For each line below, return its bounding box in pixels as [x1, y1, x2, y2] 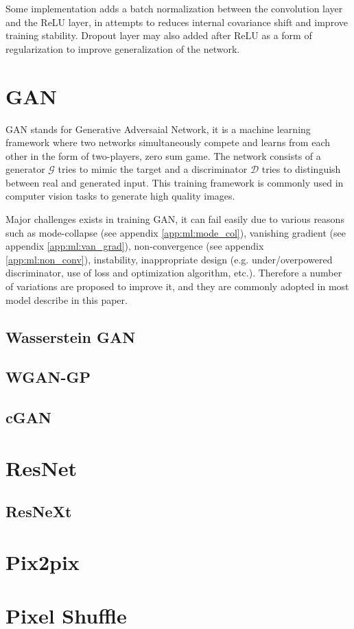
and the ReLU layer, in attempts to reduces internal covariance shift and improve [5, 14, 348, 29]
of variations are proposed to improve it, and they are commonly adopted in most [5, 279, 349, 294]
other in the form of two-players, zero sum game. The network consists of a [5, 148, 321, 163]
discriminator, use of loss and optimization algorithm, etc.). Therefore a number [5, 265, 342, 280]
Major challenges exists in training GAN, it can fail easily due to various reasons [5, 212, 344, 226]
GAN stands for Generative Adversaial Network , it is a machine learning [5, 121, 311, 136]
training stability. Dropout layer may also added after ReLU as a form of [5, 28, 312, 43]
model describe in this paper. [5, 292, 128, 307]
